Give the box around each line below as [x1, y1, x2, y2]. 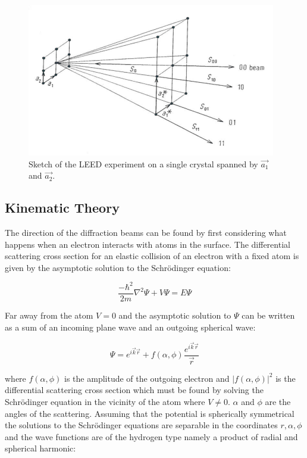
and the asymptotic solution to [118, 309, 231, 321]
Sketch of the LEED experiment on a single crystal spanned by [29, 157, 258, 170]
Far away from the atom [5, 309, 93, 321]
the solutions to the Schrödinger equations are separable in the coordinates [5, 419, 278, 431]
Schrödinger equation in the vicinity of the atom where [5, 395, 205, 408]
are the [265, 395, 291, 408]
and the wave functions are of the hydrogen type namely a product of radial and [5, 430, 298, 443]
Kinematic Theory [5, 198, 120, 217]
